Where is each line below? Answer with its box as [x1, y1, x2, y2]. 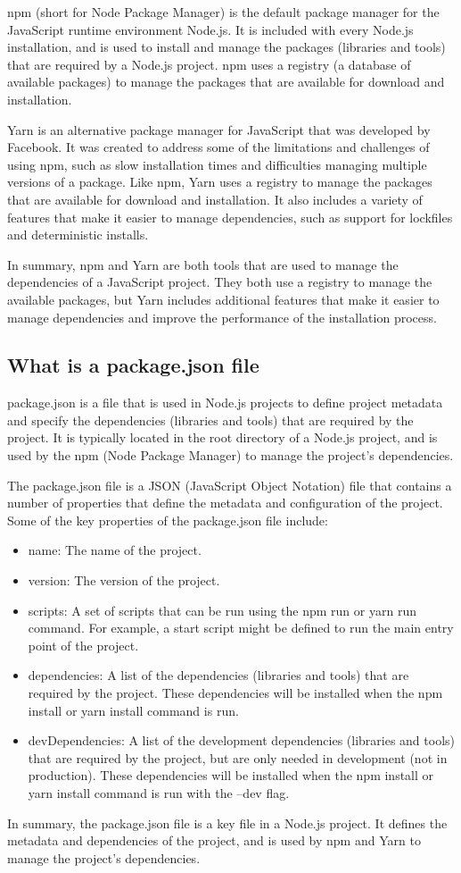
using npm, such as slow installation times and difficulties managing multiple [7, 155, 427, 173]
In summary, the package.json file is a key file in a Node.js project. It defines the [7, 813, 448, 832]
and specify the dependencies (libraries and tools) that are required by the [7, 410, 414, 429]
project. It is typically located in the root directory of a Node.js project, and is [7, 428, 438, 447]
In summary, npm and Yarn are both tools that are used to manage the [7, 255, 399, 273]
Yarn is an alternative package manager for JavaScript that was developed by [7, 120, 431, 139]
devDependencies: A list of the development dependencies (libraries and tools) [28, 731, 456, 750]
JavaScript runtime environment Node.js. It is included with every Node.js [7, 20, 414, 38]
